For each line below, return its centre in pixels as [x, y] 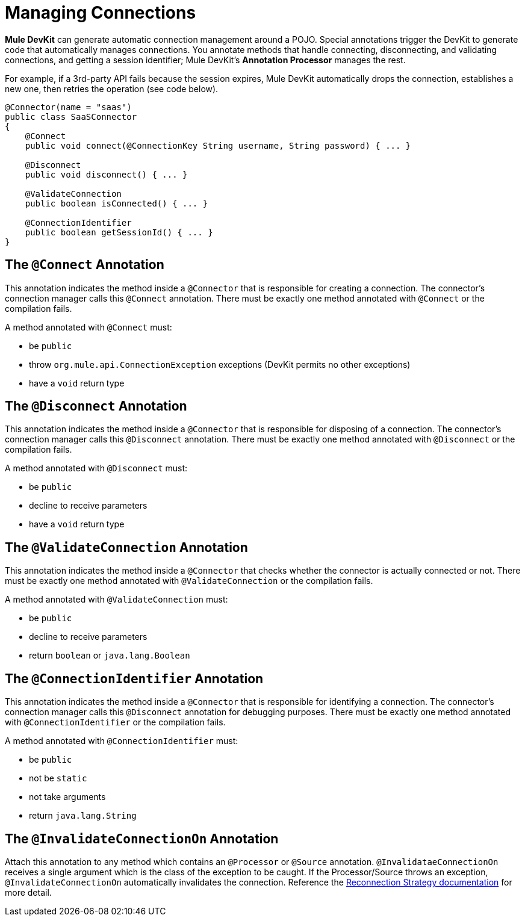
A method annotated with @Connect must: [89, 327]
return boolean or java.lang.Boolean [110, 656]
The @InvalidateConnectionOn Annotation [142, 839]
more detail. [28, 892]
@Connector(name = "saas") [68, 107]
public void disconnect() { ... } [106, 174]
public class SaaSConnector [71, 116]
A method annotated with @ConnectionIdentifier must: [122, 741]
